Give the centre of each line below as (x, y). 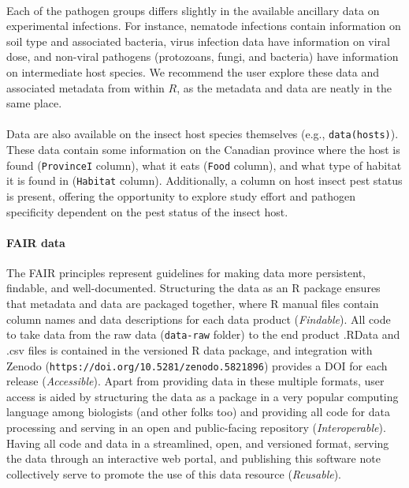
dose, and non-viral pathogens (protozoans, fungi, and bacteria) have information (203, 56)
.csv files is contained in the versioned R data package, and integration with (190, 349)
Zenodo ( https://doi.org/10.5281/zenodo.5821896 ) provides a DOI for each (197, 365)
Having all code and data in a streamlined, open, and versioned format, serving (198, 443)
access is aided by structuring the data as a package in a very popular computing (203, 396)
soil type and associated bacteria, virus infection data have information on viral (199, 41)
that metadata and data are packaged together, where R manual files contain (193, 304)
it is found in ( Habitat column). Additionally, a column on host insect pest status (204, 180)
